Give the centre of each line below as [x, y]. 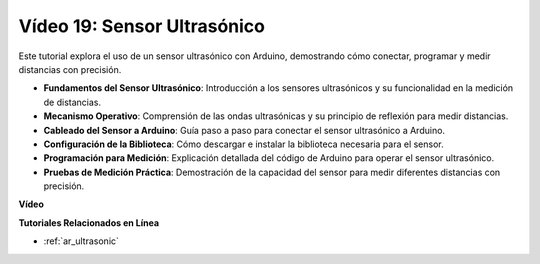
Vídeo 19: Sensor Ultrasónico [141, 26]
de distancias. [72, 102]
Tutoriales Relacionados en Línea [89, 222]
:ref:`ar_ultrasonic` [81, 241]
